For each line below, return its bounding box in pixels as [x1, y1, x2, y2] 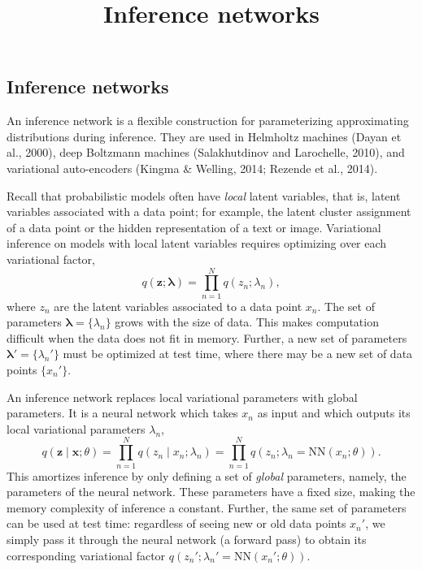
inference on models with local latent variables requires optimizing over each [7, 235, 387, 252]
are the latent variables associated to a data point [54, 297, 302, 314]
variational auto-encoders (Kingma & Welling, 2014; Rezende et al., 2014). [7, 159, 378, 176]
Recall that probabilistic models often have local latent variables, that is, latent [7, 187, 401, 204]
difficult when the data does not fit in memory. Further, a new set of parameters [7, 329, 407, 346]
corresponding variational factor [7, 546, 166, 564]
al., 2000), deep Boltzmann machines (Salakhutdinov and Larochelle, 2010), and [7, 144, 405, 161]
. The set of [317, 297, 375, 314]
